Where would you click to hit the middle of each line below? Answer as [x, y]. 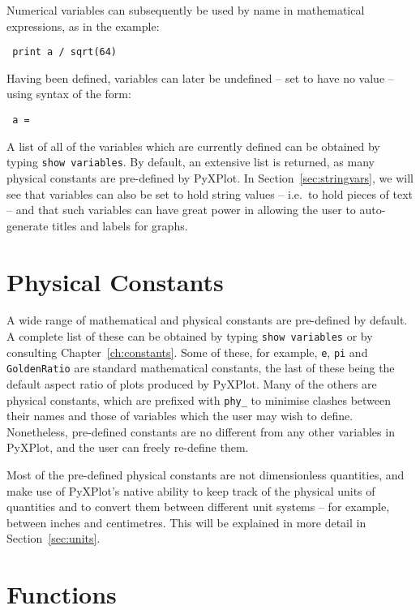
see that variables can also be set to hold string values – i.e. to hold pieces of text [210, 193]
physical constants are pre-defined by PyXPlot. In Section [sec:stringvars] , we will [210, 177]
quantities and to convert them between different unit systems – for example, [198, 507]
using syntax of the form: [69, 94]
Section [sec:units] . [54, 538]
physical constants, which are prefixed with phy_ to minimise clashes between [199, 400]
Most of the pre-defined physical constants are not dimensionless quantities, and [206, 475]
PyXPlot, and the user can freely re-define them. [128, 447]
